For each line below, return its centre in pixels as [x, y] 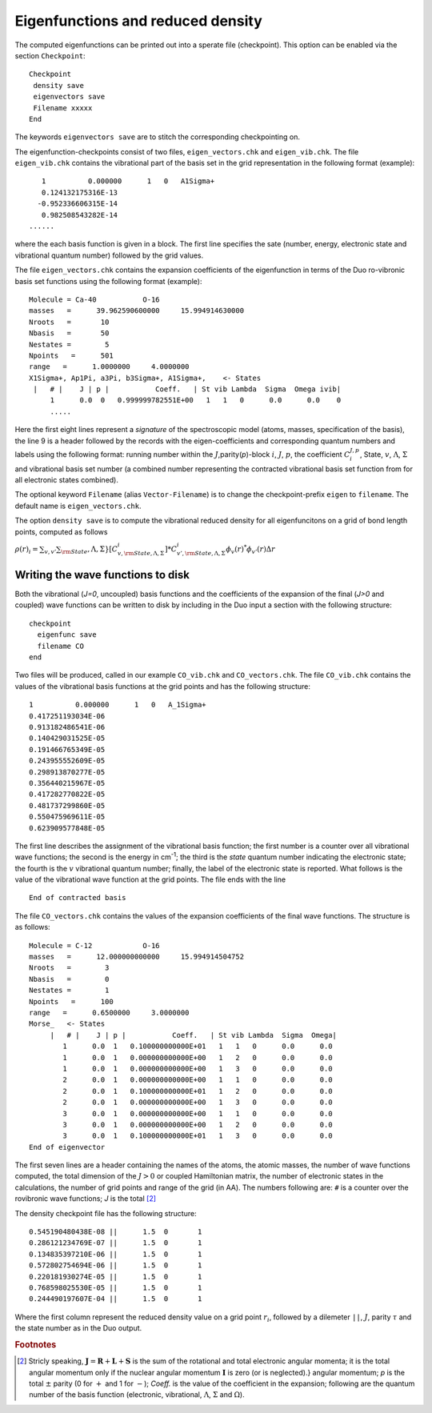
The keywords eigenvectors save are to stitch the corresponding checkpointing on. [157, 137]
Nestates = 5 [69, 344]
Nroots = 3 [69, 968]
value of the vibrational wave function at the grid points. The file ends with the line [150, 879]
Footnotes [36, 1344]
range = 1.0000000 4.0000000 [109, 367]
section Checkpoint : [50, 55]
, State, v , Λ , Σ [384, 454]
